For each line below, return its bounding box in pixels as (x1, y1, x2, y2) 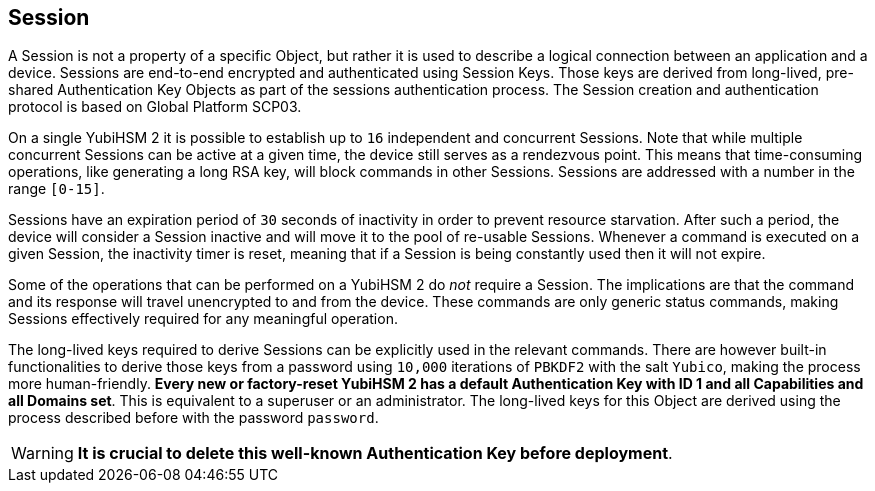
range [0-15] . (8, 180, 105, 198)
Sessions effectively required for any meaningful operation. (8, 310, 398, 328)
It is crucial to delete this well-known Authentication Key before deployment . (77, 443, 673, 464)
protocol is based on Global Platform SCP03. (8, 98, 302, 116)
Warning (11, 443, 74, 464)
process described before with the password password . (8, 409, 379, 427)
